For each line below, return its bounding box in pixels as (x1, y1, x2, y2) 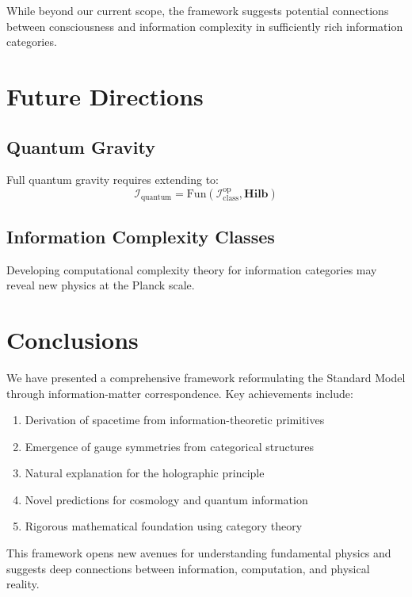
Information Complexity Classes (6, 224, 275, 248)
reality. (6, 576, 40, 592)
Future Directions (6, 79, 204, 112)
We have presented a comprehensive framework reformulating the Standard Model (6, 369, 406, 385)
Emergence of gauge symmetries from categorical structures (25, 438, 315, 454)
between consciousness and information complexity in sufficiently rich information (6, 17, 403, 34)
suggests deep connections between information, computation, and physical (6, 560, 370, 576)
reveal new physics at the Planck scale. (6, 277, 195, 293)
